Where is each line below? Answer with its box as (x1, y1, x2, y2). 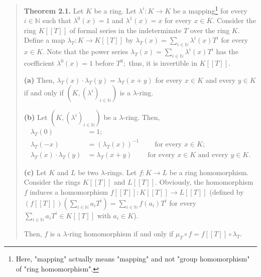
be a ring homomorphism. (169, 167, 249, 177)
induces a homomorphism (30, 187, 108, 197)
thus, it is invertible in (128, 58, 197, 68)
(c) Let (24, 167, 47, 177)
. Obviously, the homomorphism (155, 177, 253, 187)
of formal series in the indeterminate (69, 25, 182, 35)
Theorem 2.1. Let (24, 5, 84, 16)
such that (42, 15, 71, 26)
